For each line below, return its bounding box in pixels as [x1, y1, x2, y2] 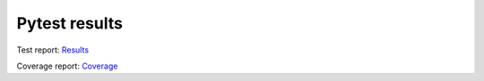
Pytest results [16, 13, 123, 33]
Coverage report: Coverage [16, 61, 118, 71]
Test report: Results [16, 45, 90, 55]
